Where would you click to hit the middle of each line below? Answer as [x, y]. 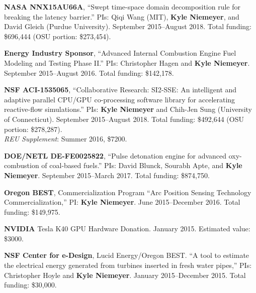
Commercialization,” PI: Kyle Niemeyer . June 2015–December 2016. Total [122, 202]
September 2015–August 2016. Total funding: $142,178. [89, 72]
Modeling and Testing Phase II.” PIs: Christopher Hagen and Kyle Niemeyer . [127, 62]
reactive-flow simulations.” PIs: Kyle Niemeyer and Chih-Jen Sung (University [128, 109]
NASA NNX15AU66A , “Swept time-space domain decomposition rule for [122, 7]
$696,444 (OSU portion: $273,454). [58, 36]
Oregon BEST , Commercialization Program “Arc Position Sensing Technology [128, 192]
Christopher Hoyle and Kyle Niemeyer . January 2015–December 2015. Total [125, 275]
